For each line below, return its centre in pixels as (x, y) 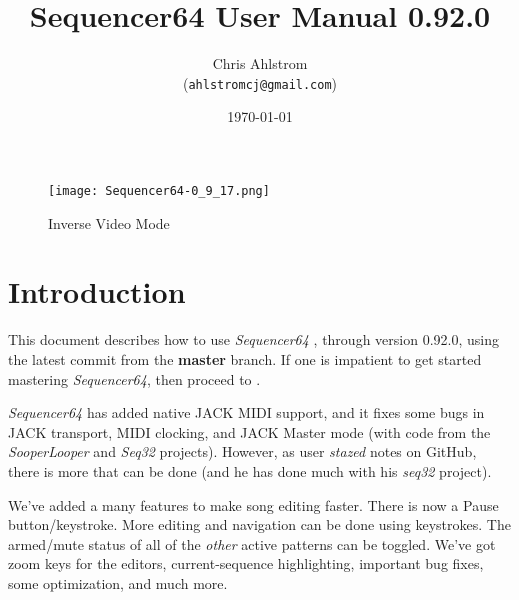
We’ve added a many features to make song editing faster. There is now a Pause (253, 504)
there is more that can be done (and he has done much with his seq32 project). (250, 470)
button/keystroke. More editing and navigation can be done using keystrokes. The (259, 524)
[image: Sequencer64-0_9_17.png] (159, 190)
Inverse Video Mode (109, 222)
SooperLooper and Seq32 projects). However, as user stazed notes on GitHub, (242, 451)
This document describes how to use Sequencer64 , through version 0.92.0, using (253, 339)
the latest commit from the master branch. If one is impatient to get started (245, 358)
